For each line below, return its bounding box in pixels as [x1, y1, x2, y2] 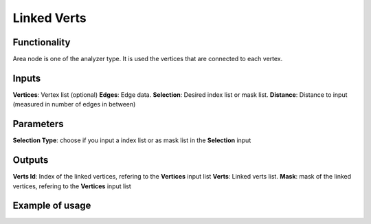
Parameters [12, 118, 64, 130]
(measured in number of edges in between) [12, 100, 136, 109]
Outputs [12, 155, 49, 166]
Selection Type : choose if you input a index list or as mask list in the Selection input [12, 136, 251, 144]
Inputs [12, 72, 41, 84]
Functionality [12, 36, 71, 48]
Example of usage [12, 200, 91, 212]
